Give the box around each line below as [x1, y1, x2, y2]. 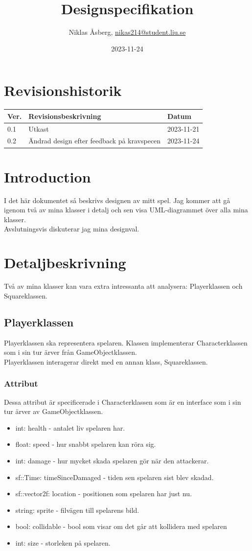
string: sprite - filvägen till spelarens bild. [15, 505, 139, 515]
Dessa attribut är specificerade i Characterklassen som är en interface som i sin [4, 396, 241, 407]
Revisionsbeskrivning [28, 111, 101, 121]
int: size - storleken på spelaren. [15, 537, 111, 548]
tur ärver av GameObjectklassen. [4, 406, 103, 416]
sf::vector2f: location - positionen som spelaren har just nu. [15, 488, 192, 499]
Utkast [28, 123, 49, 134]
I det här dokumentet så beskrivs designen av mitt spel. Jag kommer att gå [4, 195, 230, 205]
